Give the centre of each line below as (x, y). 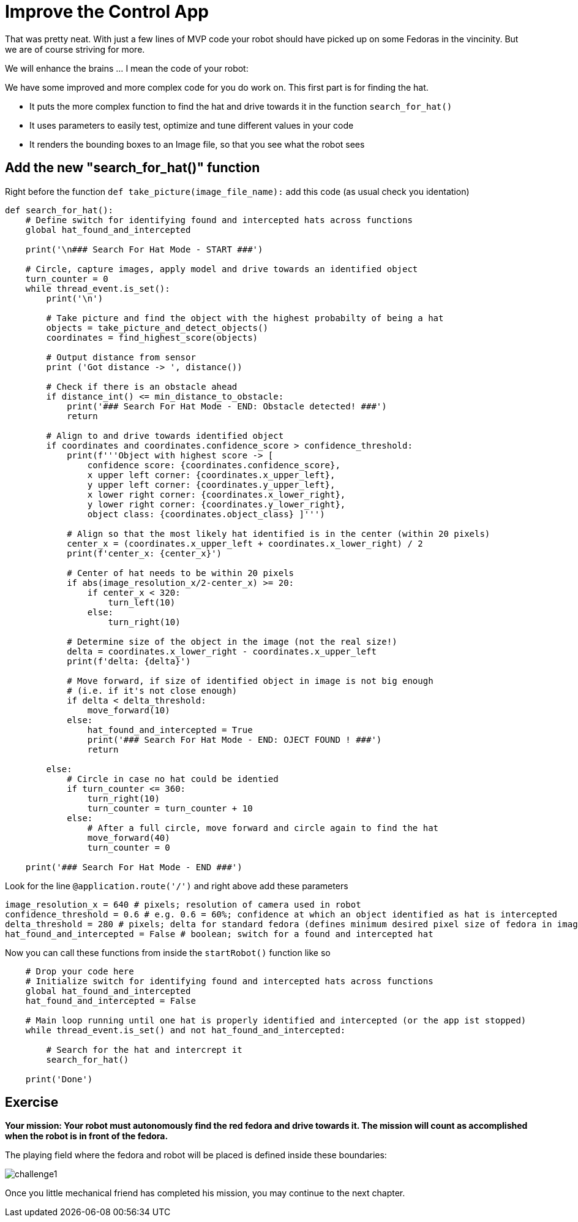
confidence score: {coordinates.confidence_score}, (214, 465)
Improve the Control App (107, 12)
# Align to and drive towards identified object (165, 435)
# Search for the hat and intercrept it (144, 1049)
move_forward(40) (129, 837)
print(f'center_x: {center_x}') (144, 553)
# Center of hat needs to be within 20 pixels (181, 573)
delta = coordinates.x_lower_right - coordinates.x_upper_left (222, 651)
